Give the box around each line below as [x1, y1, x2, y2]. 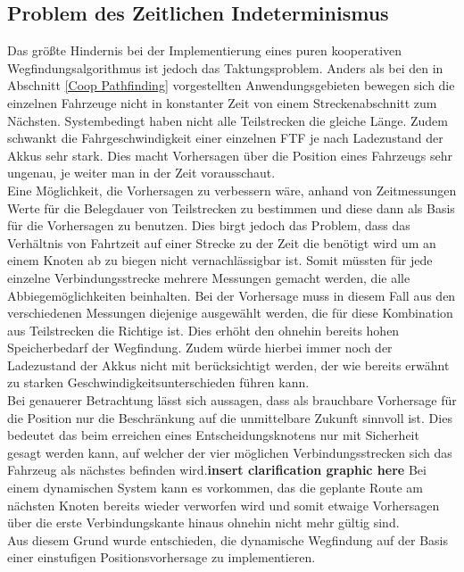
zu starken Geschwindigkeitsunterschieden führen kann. [7, 373, 310, 392]
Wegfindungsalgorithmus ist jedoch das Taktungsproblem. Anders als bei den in [7, 58, 443, 77]
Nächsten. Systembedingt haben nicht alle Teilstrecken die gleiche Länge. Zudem [7, 111, 448, 129]
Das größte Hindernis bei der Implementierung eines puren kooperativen [7, 41, 402, 60]
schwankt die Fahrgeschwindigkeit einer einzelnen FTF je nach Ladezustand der [7, 128, 443, 147]
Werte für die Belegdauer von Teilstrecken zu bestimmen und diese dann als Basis [7, 198, 455, 217]
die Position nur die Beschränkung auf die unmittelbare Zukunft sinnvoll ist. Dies [7, 408, 452, 427]
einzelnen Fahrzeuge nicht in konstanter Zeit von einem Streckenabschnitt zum [7, 93, 437, 112]
